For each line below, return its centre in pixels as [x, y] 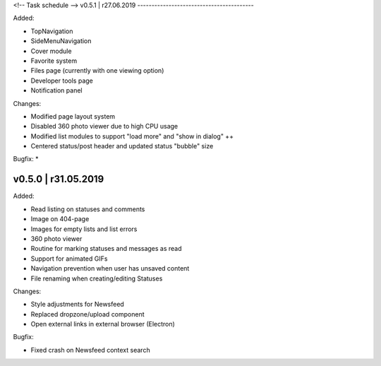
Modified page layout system [73, 116]
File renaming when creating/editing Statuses [97, 278]
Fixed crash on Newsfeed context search [91, 350]
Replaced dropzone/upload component [87, 314]
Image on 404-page [60, 219]
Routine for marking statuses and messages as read [107, 249]
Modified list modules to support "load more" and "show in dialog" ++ [132, 136]
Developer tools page [62, 81]
